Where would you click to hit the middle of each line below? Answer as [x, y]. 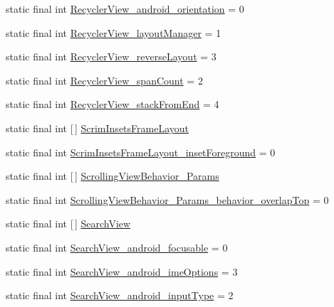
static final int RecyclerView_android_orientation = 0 [125, 9]
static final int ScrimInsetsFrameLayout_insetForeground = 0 [141, 152]
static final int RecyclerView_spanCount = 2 [104, 80]
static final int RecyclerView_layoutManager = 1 [114, 32]
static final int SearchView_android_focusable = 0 [117, 247]
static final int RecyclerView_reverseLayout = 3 [111, 56]
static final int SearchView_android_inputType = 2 [120, 295]
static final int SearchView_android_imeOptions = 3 [122, 271]
